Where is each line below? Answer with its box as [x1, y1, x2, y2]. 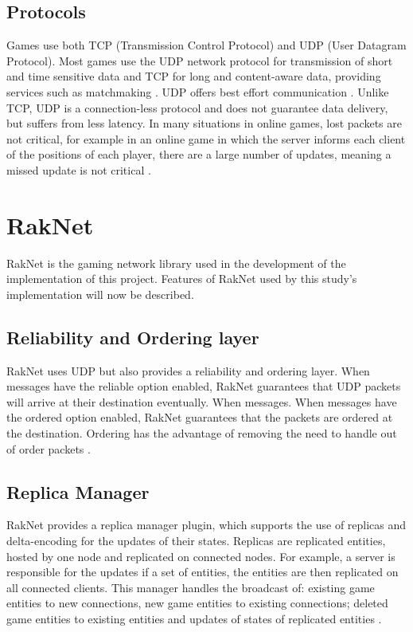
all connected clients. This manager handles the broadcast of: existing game [6, 579, 375, 595]
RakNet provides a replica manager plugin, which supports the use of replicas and [6, 516, 407, 533]
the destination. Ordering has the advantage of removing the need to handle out [6, 425, 397, 442]
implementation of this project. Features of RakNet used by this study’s [6, 270, 357, 287]
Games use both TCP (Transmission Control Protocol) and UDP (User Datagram [6, 37, 407, 53]
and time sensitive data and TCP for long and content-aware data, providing [6, 68, 381, 84]
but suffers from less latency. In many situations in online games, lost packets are [6, 115, 402, 132]
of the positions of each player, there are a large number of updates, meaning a [6, 146, 392, 163]
